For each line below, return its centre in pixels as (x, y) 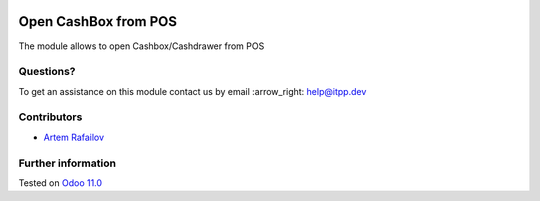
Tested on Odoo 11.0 (60, 182)
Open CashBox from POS (97, 21)
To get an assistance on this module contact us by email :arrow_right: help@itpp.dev (192, 91)
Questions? (47, 72)
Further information (67, 163)
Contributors (50, 117)
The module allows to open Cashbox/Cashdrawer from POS (141, 46)
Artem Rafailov (74, 137)
